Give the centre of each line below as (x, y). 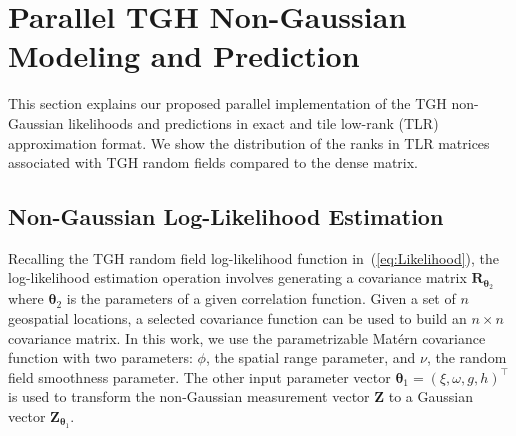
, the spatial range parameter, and (310, 357)
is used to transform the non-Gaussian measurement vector (189, 396)
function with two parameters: (100, 357)
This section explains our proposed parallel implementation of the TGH (227, 103)
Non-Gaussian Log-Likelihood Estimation (226, 216)
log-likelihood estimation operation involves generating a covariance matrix (237, 277)
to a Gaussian (431, 396)
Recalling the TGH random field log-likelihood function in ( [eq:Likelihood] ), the (254, 257)
